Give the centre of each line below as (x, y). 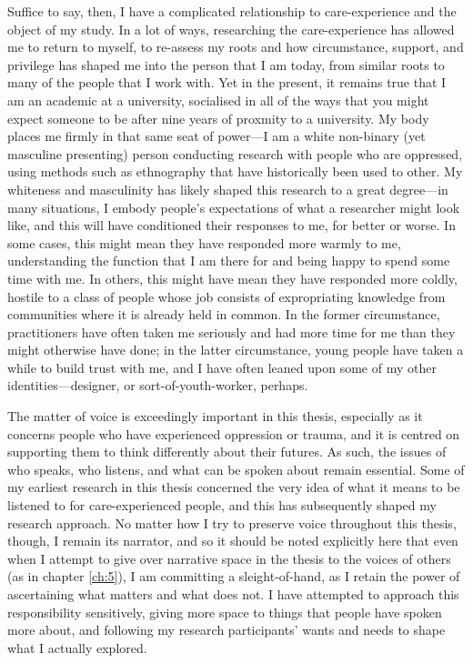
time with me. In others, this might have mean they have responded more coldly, (232, 278)
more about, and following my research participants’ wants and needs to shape (226, 630)
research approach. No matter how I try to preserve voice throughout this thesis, (232, 522)
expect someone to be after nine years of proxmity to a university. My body (218, 118)
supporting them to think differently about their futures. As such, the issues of (227, 452)
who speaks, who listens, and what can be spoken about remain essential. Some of (236, 469)
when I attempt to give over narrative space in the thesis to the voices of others (229, 558)
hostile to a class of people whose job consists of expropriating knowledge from (226, 296)
